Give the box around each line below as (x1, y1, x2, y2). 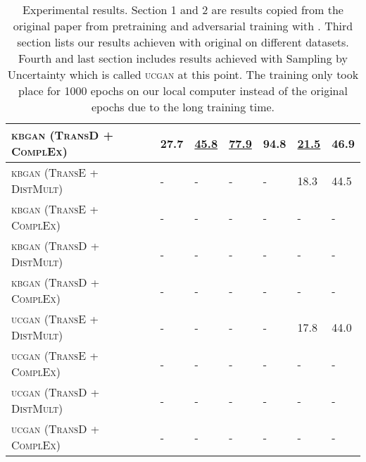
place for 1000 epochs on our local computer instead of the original (18, 82, 348, 99)
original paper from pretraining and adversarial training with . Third (13, 18, 353, 34)
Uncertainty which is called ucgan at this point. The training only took (7, 66, 359, 82)
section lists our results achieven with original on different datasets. (17, 34, 349, 50)
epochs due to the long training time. (91, 99, 275, 115)
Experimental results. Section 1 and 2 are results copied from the (23, 1, 343, 18)
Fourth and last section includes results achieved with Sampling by (18, 50, 348, 66)
